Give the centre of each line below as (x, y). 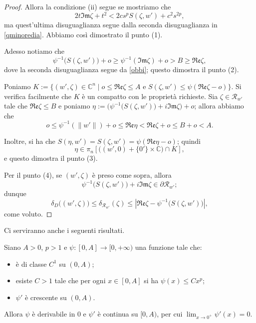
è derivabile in (54, 314)
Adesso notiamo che (34, 51)
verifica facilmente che (38, 96)
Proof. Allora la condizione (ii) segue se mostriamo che (88, 6)
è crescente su (46, 297)
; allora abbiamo (219, 106)
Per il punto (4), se (33, 175)
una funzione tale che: (168, 247)
